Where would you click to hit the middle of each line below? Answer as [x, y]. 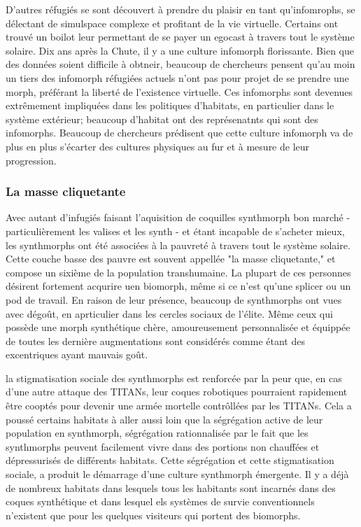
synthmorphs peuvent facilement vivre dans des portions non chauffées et [163, 446]
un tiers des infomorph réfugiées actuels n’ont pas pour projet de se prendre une [177, 77]
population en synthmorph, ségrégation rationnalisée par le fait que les [157, 433]
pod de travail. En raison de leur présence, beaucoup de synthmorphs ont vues [174, 299]
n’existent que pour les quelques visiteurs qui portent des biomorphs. [153, 515]
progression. [31, 160]
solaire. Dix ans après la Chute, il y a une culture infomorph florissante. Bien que [180, 50]
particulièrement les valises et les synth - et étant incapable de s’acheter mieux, [175, 231]
